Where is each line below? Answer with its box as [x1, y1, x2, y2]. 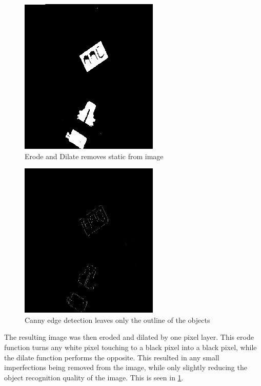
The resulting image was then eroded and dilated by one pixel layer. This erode [4, 332, 254, 342]
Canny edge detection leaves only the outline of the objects [25, 314, 210, 325]
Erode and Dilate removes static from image [25, 150, 164, 161]
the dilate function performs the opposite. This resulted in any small [4, 352, 219, 362]
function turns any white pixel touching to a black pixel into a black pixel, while [4, 341, 257, 352]
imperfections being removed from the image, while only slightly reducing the [4, 362, 247, 373]
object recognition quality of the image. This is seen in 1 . [4, 372, 184, 382]
